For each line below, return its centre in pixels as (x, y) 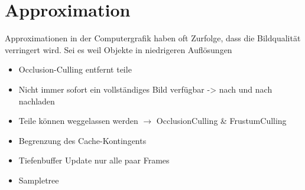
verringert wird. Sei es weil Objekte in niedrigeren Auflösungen (119, 49)
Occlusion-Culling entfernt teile (75, 69)
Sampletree (39, 180)
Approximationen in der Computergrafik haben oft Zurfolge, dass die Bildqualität (153, 38)
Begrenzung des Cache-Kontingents (82, 140)
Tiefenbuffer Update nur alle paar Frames (94, 160)
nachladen (37, 101)
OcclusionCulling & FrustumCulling (221, 121)
